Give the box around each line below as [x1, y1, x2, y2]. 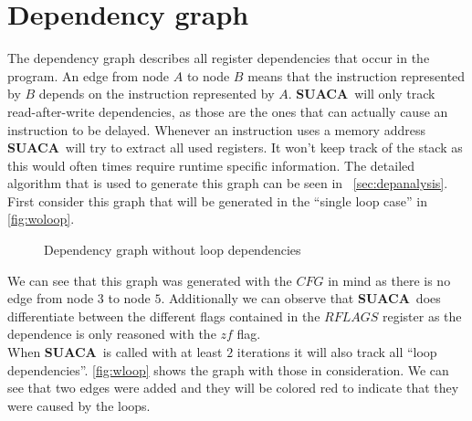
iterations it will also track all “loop [236, 342, 437, 362]
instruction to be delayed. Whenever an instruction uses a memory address [7, 120, 425, 139]
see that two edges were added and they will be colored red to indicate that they [7, 378, 459, 397]
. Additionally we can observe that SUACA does [161, 289, 441, 308]
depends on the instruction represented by [38, 84, 275, 103]
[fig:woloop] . [7, 209, 75, 228]
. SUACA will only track [288, 84, 435, 103]
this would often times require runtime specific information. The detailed [7, 155, 415, 174]
